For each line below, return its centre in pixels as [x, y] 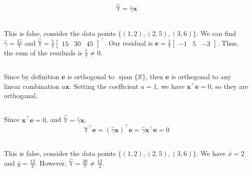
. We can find [216, 33]
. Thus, [228, 43]
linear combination [32, 86]
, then [154, 77]
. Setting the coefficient [104, 86]
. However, [51, 163]
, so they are [230, 86]
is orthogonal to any [201, 77]
